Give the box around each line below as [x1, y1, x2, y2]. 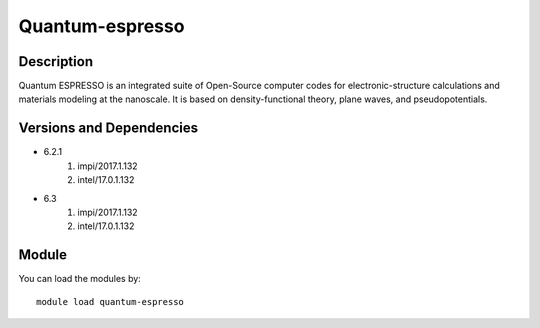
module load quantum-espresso [36, 296, 185, 307]
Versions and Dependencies [18, 120, 199, 137]
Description [18, 53, 94, 70]
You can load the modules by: [18, 273, 142, 285]
